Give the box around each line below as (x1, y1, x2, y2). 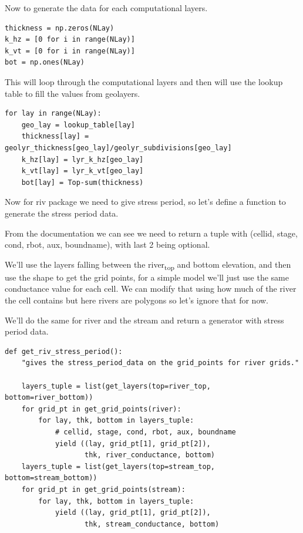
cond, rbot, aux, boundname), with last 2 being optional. (5, 238, 210, 251)
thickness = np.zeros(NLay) (5, 23, 115, 32)
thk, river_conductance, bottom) (85, 451, 215, 460)
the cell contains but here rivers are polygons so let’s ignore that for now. (5, 294, 268, 306)
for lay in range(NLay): (5, 109, 102, 118)
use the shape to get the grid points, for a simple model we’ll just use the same (5, 271, 289, 283)
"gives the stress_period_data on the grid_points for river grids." (21, 359, 299, 367)
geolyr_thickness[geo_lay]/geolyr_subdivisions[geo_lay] (5, 143, 232, 152)
